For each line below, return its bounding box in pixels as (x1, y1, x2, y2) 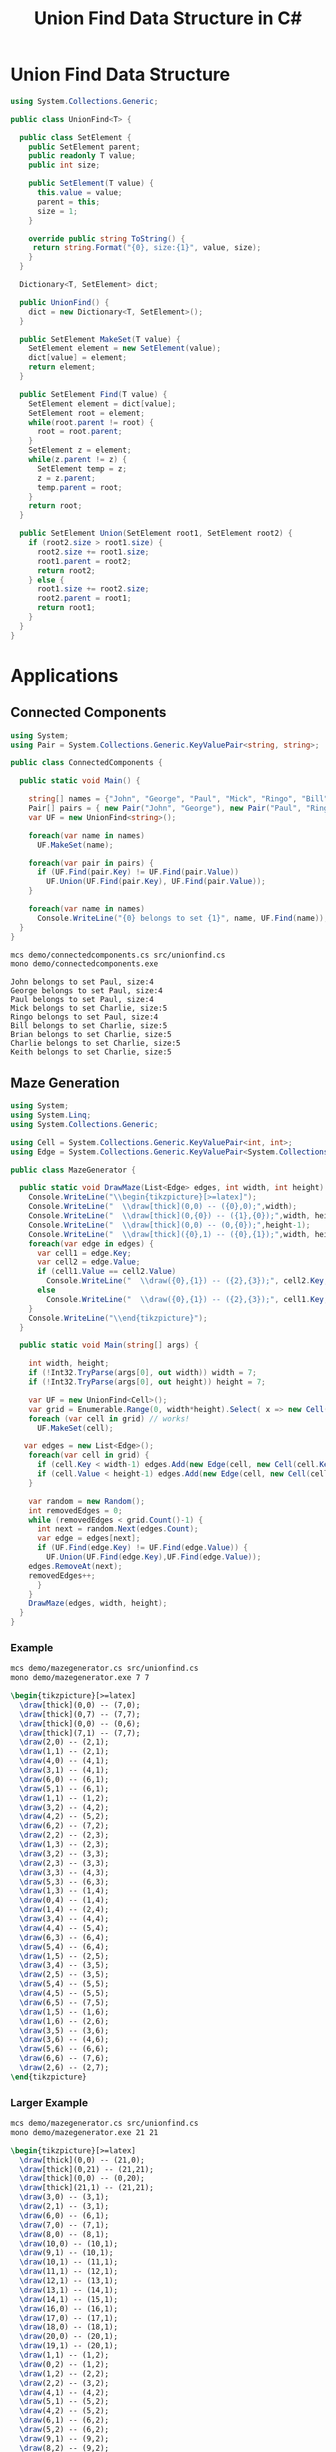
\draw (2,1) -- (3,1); (19, 2202, 110, 2212)
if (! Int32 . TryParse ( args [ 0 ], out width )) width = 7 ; (28, 1368, 257, 1378)
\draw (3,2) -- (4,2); (19, 1802, 110, 1812)
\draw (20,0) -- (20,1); (19, 2332, 118, 2342)
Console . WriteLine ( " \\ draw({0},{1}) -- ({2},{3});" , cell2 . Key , (46, 1276, 329, 1286)
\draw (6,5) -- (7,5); (19, 1997, 110, 2007)
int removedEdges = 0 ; (28, 1505, 123, 1516)
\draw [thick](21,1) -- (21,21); (19, 2183, 155, 2193)
